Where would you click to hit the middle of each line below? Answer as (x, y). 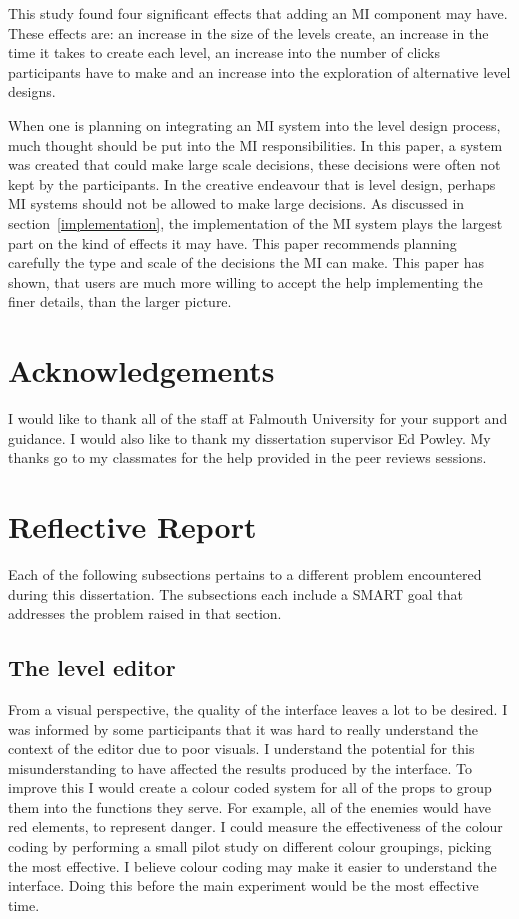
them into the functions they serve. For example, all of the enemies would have (250, 806)
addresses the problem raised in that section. (145, 613)
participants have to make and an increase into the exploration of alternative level (259, 71)
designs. (32, 91)
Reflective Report (132, 526)
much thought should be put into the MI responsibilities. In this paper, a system (255, 144)
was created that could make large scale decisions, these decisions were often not (254, 164)
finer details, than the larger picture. (120, 301)
